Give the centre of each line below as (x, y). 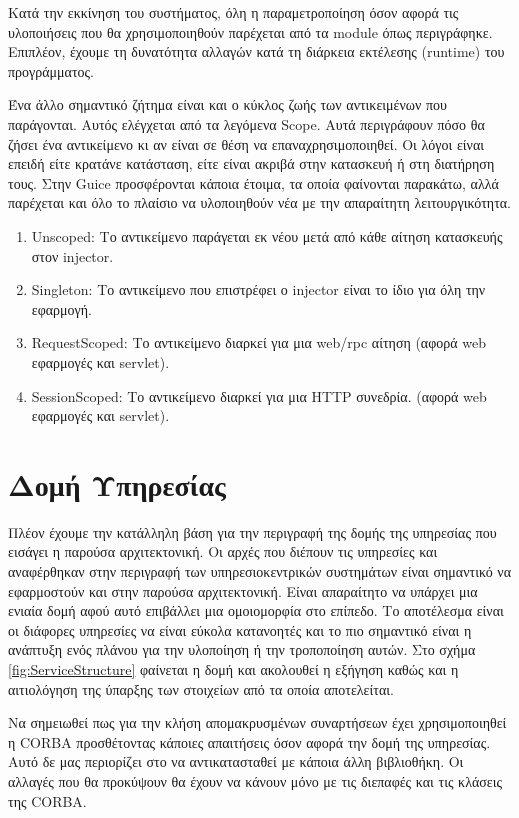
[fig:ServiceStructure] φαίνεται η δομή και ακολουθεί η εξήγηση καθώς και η (233, 668)
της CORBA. (47, 800)
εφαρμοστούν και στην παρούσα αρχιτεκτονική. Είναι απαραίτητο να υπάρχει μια (243, 590)
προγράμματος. (51, 70)
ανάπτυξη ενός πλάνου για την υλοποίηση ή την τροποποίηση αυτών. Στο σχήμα (242, 649)
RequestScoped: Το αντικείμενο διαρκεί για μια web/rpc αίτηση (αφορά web (258, 342)
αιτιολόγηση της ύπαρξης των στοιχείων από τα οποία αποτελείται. (201, 688)
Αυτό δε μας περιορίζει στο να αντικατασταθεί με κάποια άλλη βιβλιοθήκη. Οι (236, 761)
